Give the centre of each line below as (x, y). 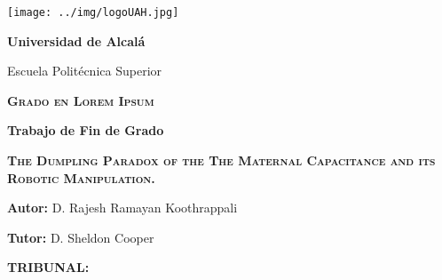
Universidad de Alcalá (76, 40)
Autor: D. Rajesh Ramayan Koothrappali (122, 208)
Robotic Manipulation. (81, 177)
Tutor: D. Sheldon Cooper (81, 237)
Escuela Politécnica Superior (85, 71)
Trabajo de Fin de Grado (86, 130)
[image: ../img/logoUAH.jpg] (93, 12)
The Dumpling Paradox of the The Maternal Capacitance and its (221, 160)
